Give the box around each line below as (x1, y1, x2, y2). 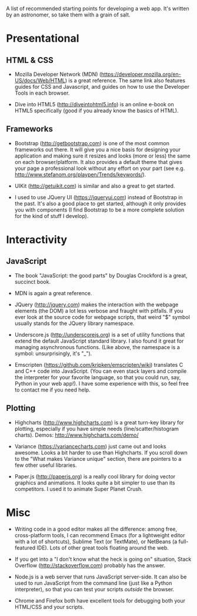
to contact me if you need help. (14, 386, 91, 393)
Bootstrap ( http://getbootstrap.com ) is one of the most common (14, 139, 169, 146)
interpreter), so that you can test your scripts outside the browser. (14, 585, 175, 592)
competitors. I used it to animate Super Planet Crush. (14, 485, 143, 493)
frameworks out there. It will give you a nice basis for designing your (14, 146, 181, 153)
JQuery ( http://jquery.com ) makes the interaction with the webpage (14, 301, 179, 308)
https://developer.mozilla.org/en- (101, 71, 181, 78)
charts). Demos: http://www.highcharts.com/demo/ (14, 431, 139, 438)
